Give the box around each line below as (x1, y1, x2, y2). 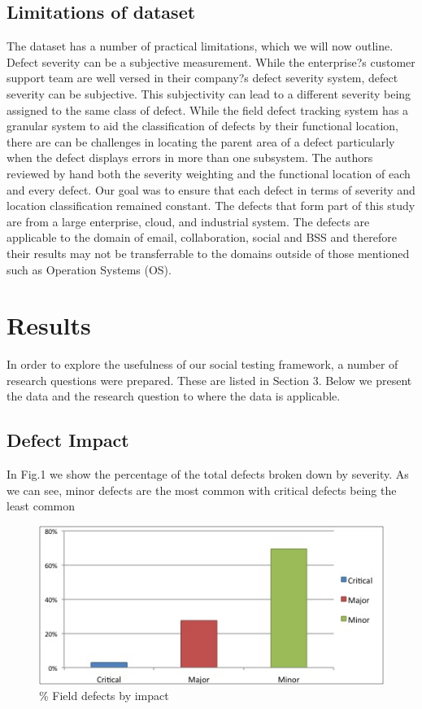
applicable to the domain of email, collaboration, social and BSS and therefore (7, 229, 397, 246)
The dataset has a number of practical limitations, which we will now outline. (7, 37, 394, 55)
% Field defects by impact (39, 687, 169, 704)
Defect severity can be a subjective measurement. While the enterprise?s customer (7, 53, 415, 70)
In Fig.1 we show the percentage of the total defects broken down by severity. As (7, 466, 409, 483)
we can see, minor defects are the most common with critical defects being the (7, 481, 397, 498)
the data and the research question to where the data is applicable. (7, 387, 341, 405)
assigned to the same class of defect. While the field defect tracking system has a (7, 101, 409, 118)
